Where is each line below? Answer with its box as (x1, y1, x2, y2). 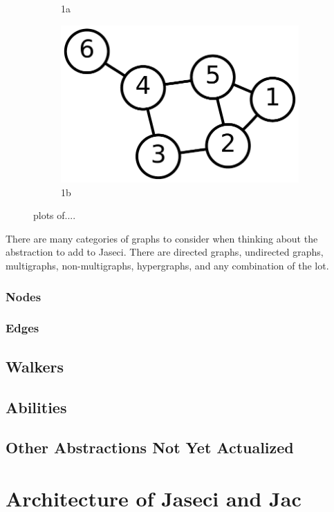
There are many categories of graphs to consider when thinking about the (6, 231, 318, 245)
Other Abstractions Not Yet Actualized (6, 437, 294, 458)
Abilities (6, 396, 67, 417)
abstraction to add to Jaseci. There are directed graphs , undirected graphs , (6, 245, 324, 259)
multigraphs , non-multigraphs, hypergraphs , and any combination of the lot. (6, 258, 329, 273)
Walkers (6, 355, 64, 377)
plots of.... (33, 208, 76, 222)
